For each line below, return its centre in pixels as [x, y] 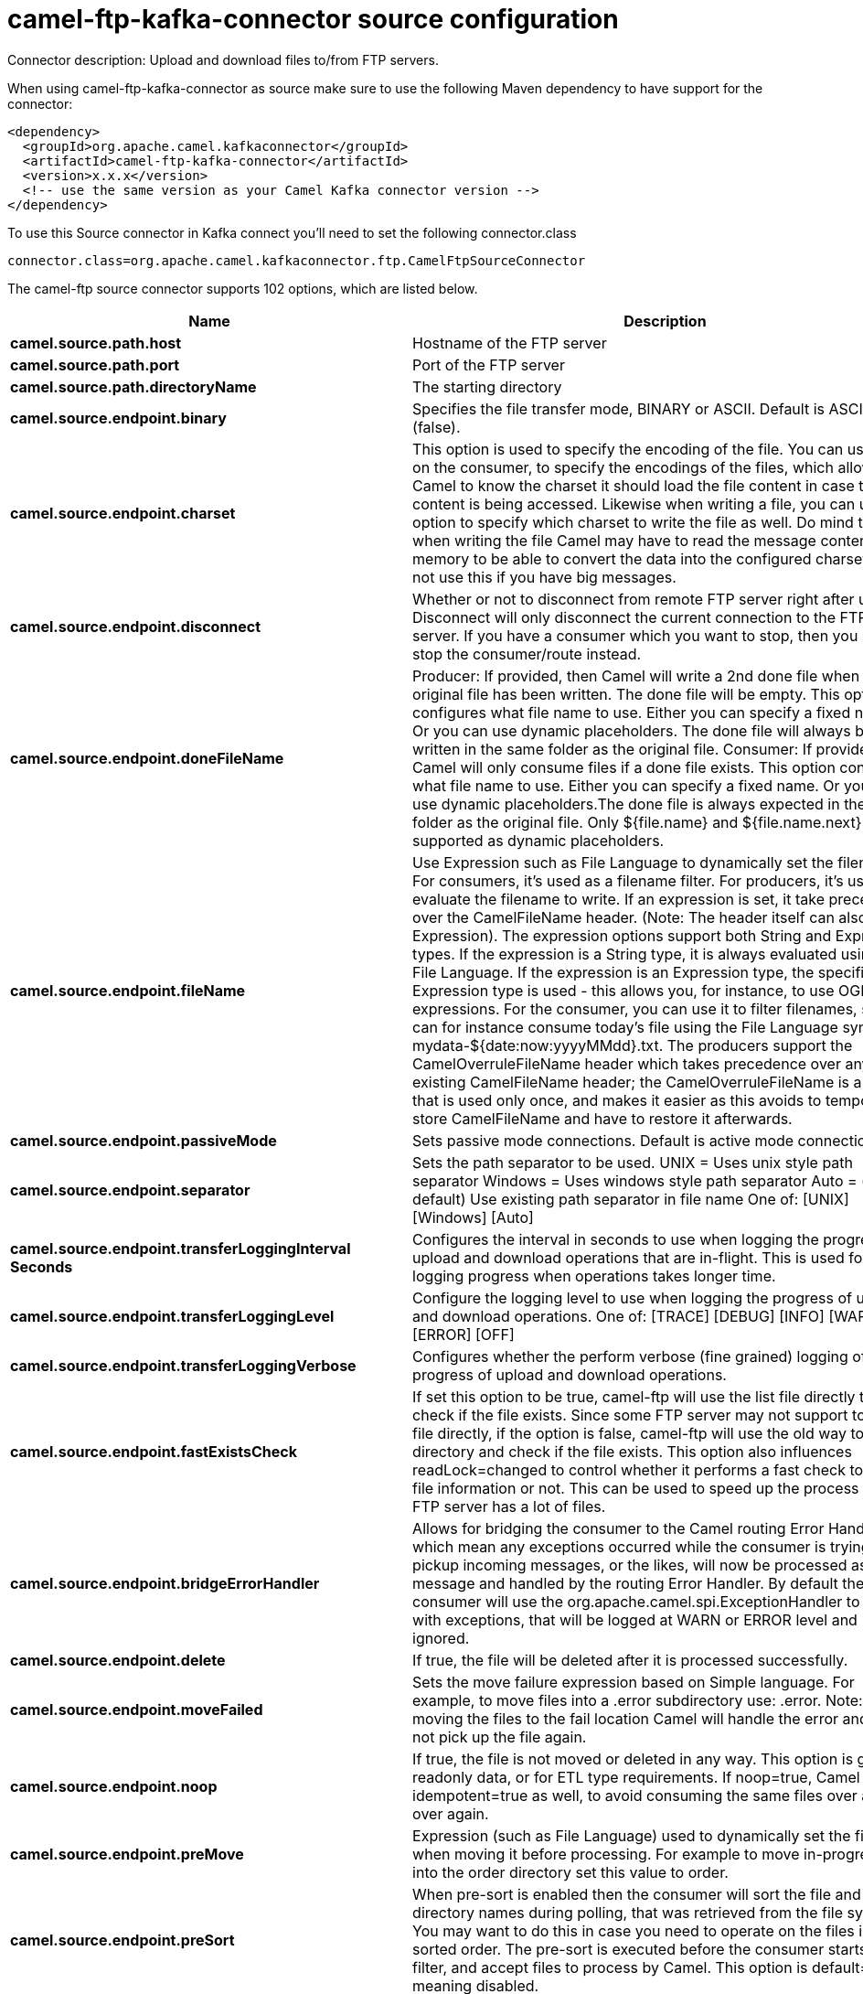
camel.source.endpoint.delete [118, 1660]
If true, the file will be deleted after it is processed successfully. [630, 1660]
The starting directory [487, 386]
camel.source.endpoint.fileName [128, 990]
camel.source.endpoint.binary [118, 418]
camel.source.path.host [96, 343]
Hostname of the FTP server [510, 343]
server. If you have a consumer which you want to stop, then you [635, 635]
